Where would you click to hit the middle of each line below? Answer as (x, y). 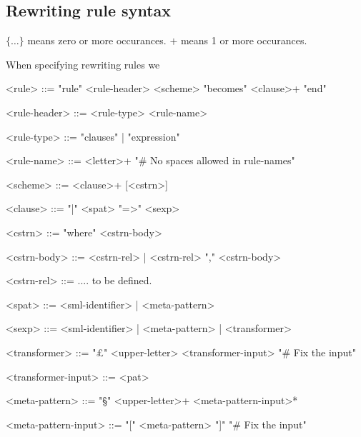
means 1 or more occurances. (244, 40)
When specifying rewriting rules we (83, 64)
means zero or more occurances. (97, 40)
